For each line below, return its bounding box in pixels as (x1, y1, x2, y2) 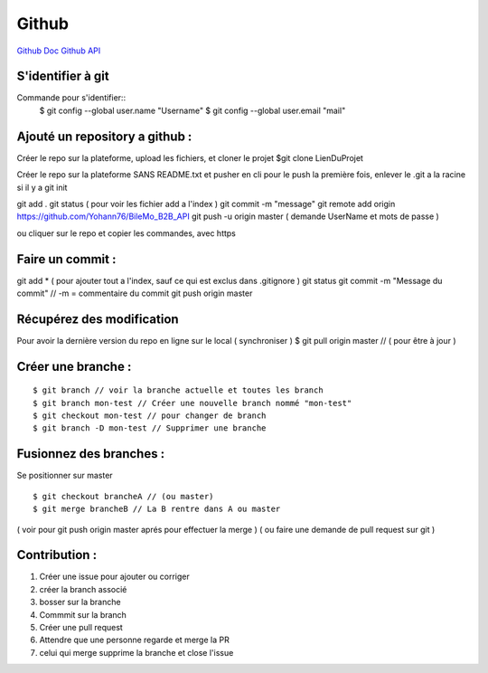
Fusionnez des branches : (16, 446, 165, 461)
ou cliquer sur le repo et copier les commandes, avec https (16, 227, 237, 239)
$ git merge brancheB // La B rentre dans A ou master (33, 504, 281, 515)
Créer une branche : (16, 358, 132, 374)
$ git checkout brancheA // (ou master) (33, 491, 214, 501)
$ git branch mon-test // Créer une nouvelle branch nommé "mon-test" (33, 398, 352, 408)
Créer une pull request (39, 622, 124, 633)
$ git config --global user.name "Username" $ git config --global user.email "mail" (39, 105, 346, 116)
